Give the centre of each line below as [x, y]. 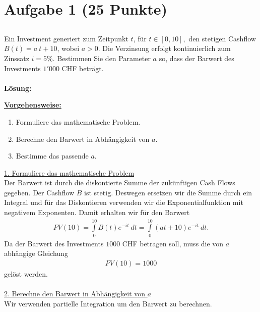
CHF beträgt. [83, 68]
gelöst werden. [26, 274]
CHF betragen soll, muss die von [173, 243]
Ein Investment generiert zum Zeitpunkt [66, 38]
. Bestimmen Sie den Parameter [102, 58]
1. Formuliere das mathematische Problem [69, 172]
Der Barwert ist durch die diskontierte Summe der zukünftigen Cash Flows [120, 183]
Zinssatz [17, 58]
